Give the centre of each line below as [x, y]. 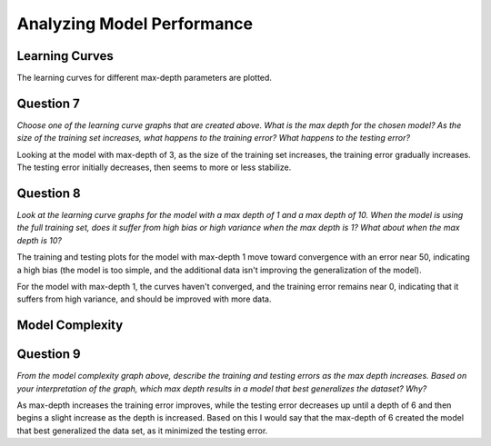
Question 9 [49, 354]
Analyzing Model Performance [135, 24]
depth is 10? [40, 240]
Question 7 [49, 103]
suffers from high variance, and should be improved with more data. [144, 299]
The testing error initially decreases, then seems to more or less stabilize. [154, 167]
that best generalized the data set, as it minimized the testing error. [142, 431]
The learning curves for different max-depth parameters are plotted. [145, 78]
